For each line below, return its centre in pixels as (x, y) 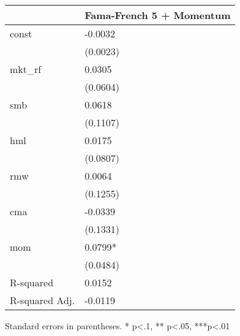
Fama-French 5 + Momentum (158, 15)
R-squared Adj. (43, 300)
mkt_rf (26, 69)
